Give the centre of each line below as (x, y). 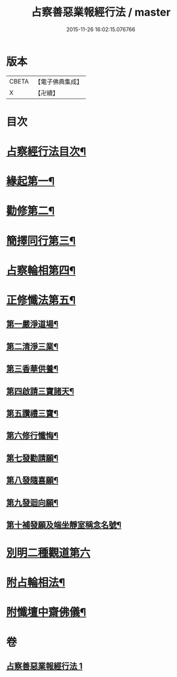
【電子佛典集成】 (58, 82)
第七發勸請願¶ (32, 458)
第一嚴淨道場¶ (32, 324)
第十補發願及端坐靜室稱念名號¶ (64, 525)
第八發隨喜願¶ (32, 480)
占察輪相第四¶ (41, 270)
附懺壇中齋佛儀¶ (46, 612)
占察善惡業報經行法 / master (101, 12)
